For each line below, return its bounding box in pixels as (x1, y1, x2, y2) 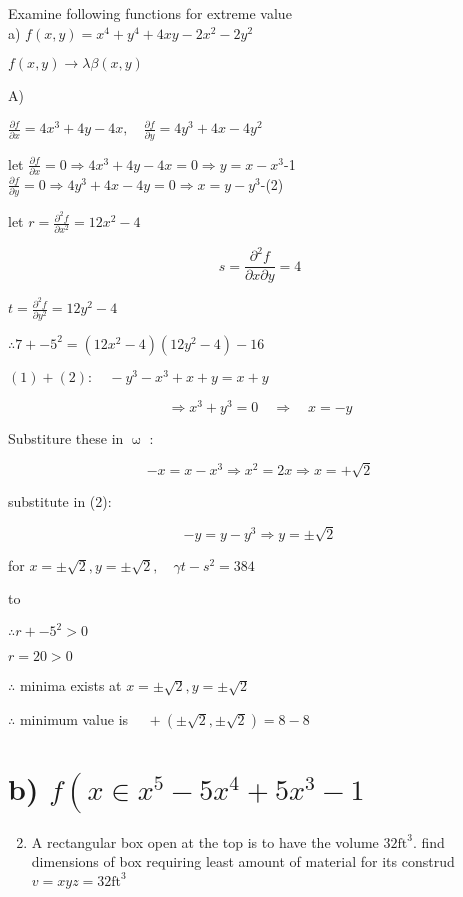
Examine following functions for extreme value (8, 3, 292, 23)
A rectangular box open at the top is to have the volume (31, 831, 379, 852)
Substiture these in (8, 427, 124, 448)
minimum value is (19, 708, 129, 729)
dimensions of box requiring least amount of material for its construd (31, 851, 455, 872)
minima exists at (19, 675, 122, 696)
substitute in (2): (8, 490, 112, 511)
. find (412, 831, 445, 852)
